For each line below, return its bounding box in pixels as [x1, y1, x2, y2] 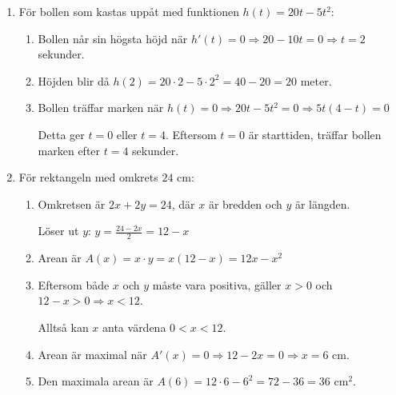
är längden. [294, 195, 350, 212]
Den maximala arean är [38, 373, 154, 389]
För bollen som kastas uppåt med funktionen [18, 3, 239, 19]
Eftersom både [38, 276, 110, 293]
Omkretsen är [38, 195, 106, 212]
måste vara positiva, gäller [152, 276, 282, 293]
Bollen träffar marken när [38, 99, 164, 116]
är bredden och [208, 195, 282, 212]
